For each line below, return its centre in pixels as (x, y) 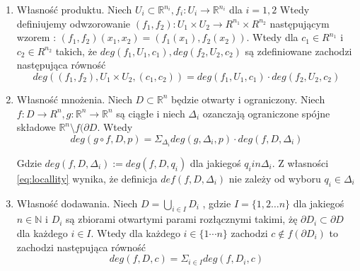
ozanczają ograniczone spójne (266, 113)
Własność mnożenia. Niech (74, 99)
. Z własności (300, 162)
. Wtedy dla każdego (135, 233)
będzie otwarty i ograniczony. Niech (248, 99)
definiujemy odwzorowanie (74, 23)
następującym (300, 23)
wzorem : (36, 37)
